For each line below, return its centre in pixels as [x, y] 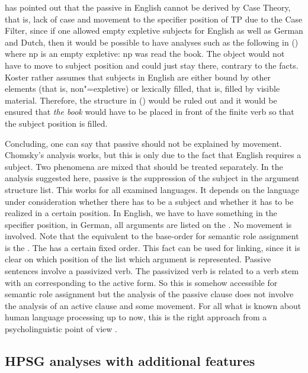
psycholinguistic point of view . [61, 329]
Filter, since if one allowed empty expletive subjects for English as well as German [154, 30]
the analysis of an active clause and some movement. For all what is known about [153, 305]
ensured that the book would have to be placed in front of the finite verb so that [150, 112]
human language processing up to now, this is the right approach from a [136, 317]
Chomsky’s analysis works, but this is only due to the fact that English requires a [153, 155]
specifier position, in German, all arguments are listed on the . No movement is [148, 224]
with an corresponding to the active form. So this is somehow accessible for [141, 282]
